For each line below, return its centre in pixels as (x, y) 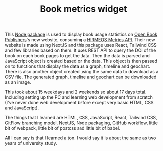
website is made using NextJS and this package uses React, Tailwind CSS (81, 45)
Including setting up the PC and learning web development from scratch (79, 97)
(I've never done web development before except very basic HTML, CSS (79, 103)
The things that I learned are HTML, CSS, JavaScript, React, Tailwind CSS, (81, 118)
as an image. (18, 82)
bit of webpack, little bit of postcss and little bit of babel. (63, 128)
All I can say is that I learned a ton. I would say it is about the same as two (81, 138)
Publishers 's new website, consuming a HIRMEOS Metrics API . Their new (80, 40)
